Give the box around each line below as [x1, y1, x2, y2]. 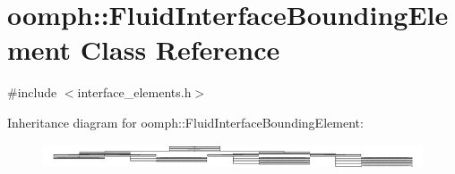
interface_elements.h [77, 83, 192, 102]
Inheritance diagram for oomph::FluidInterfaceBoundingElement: [7, 112, 364, 131]
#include [7, 83, 57, 102]
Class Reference [80, 31, 280, 68]
